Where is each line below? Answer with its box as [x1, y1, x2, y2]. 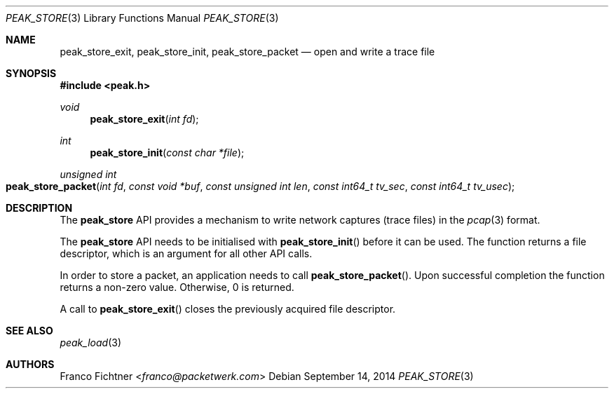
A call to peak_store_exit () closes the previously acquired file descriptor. [60, 303, 396, 315]
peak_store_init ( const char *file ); [90, 147, 245, 158]
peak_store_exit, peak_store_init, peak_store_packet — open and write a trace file [60, 46, 435, 57]
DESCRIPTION [6, 202, 73, 214]
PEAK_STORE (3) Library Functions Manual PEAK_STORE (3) [6, 12, 279, 24]
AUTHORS [6, 358, 55, 370]
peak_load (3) [60, 337, 122, 348]
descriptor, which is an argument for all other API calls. [60, 247, 313, 259]
